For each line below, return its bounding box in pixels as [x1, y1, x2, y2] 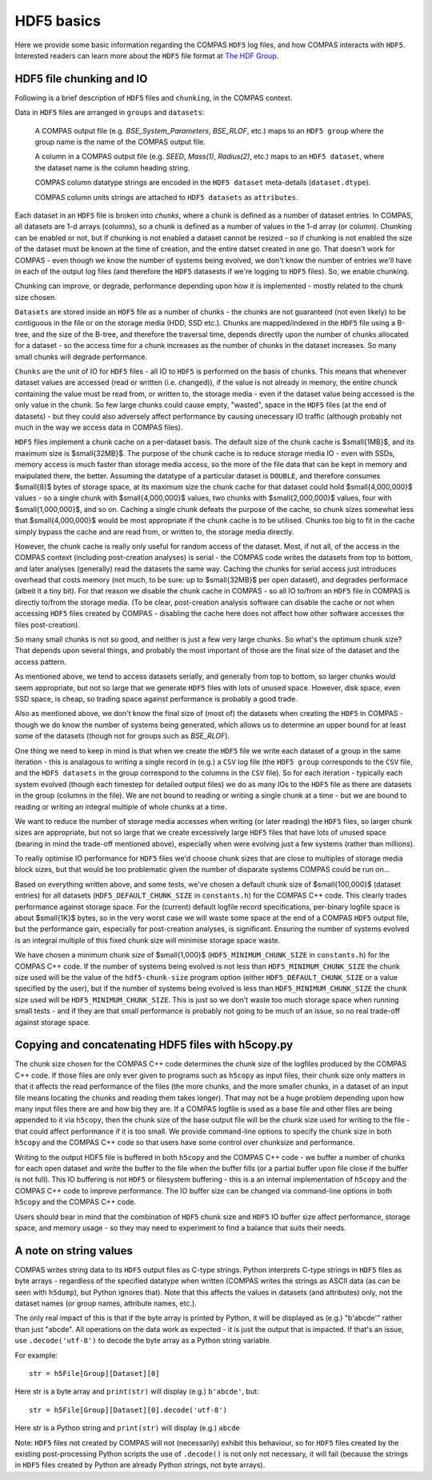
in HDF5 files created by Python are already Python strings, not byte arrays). [14, 1460, 266, 1470]
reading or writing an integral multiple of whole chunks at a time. [14, 802, 227, 811]
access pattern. [14, 657, 67, 666]
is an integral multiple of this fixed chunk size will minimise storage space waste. [14, 935, 281, 945]
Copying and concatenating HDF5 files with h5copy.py [14, 1038, 294, 1052]
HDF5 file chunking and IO [14, 72, 148, 86]
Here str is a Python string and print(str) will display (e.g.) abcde [14, 1423, 240, 1433]
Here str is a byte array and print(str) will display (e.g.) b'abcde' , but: [14, 1386, 259, 1396]
